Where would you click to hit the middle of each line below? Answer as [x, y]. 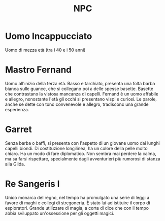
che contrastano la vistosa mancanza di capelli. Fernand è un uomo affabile [82, 94]
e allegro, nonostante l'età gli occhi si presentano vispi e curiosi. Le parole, [81, 99]
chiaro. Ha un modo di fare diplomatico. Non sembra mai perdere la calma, [81, 154]
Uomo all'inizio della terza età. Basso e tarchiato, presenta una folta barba [80, 83]
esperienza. [17, 109]
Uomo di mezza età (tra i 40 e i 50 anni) [45, 50]
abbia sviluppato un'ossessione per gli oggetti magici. [60, 213]
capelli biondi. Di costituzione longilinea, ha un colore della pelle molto [76, 148]
